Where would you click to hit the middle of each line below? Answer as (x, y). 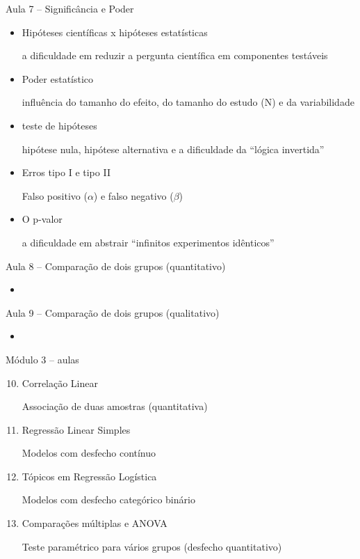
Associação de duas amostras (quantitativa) (115, 406)
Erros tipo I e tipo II (66, 172)
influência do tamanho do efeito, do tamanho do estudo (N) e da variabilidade (188, 102)
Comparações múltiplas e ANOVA (95, 523)
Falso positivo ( (55, 195)
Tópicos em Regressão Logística (89, 476)
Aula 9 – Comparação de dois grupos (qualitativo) (113, 312)
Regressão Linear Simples (76, 429)
